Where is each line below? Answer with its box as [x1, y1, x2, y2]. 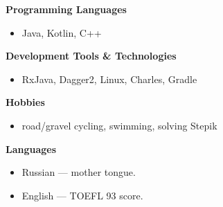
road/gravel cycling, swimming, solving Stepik [21, 118, 217, 132]
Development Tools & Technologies [6, 48, 177, 63]
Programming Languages [6, 2, 127, 16]
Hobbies [6, 95, 45, 109]
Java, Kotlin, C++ [21, 25, 102, 39]
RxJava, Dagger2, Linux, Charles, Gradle [21, 71, 197, 86]
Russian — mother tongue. [21, 165, 136, 179]
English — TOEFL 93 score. [21, 188, 143, 202]
